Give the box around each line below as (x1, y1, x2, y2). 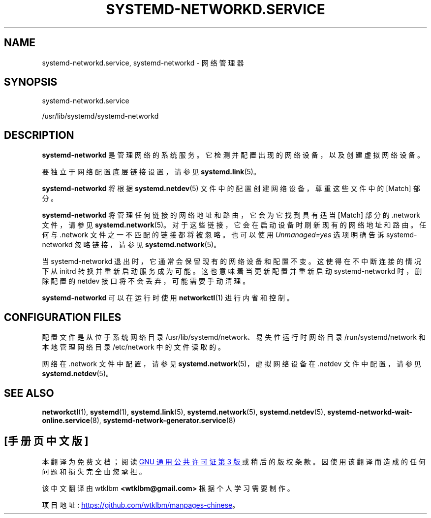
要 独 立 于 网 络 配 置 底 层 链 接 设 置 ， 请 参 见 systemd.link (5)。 (42, 167, 260, 176)
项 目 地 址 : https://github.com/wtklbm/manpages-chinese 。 (42, 500, 240, 509)
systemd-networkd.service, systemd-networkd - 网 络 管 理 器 (42, 58, 244, 67)
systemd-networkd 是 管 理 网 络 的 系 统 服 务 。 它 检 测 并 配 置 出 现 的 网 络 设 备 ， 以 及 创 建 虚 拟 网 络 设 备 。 (42, 151, 425, 160)
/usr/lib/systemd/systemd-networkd (42, 112, 159, 121)
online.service (42, 416, 90, 424)
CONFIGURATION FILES (4, 311, 122, 324)
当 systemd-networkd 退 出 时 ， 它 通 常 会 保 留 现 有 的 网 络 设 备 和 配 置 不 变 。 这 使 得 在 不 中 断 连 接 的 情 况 (42, 257, 421, 266)
